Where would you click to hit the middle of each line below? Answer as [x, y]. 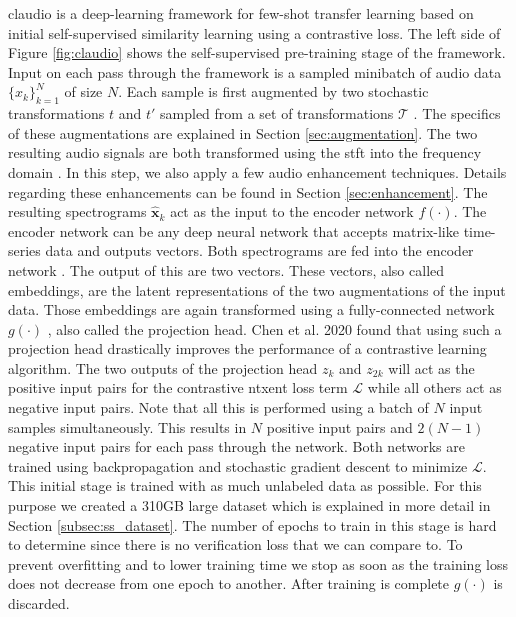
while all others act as [434, 387]
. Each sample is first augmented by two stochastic [273, 91]
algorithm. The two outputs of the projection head [163, 367]
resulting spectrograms [77, 211]
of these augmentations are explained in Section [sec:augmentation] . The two [243, 132]
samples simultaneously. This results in [127, 426]
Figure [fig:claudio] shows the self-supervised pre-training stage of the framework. [257, 52]
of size [83, 91]
